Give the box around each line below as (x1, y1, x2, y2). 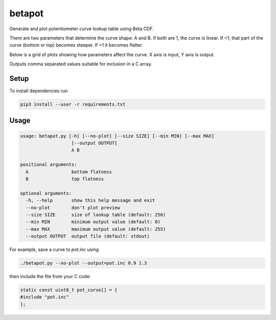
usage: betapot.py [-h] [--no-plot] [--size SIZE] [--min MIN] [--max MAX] (20, 133, 215, 139)
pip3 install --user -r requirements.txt (20, 101, 126, 107)
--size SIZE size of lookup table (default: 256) (26, 211, 166, 218)
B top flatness (26, 176, 104, 182)
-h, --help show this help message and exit (26, 198, 155, 203)
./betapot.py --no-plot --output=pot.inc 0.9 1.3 (20, 260, 147, 266)
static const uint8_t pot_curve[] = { (20, 287, 118, 293)
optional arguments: (20, 190, 72, 196)
